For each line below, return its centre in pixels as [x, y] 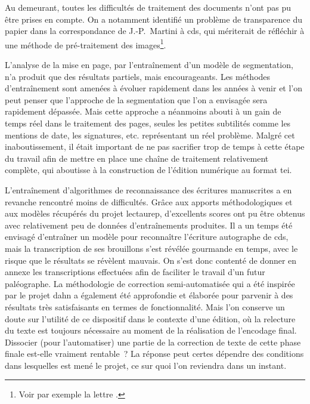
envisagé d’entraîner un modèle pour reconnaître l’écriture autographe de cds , [147, 237]
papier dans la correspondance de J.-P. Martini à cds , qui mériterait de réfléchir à [155, 31]
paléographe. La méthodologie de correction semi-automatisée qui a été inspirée [150, 283]
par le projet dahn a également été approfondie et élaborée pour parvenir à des [149, 295]
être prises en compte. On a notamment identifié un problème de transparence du [154, 19]
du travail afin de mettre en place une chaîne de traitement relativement [137, 158]
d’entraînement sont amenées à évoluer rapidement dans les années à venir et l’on [154, 88]
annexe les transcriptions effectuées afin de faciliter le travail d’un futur [135, 272]
